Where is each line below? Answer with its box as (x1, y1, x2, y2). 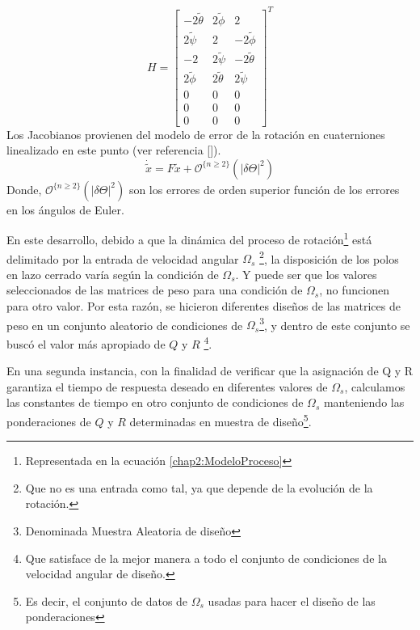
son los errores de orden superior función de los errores (128, 180, 400, 197)
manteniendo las (323, 394, 405, 411)
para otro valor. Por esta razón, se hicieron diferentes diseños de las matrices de (6, 298, 401, 315)
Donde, (6, 180, 42, 197)
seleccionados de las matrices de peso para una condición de (6, 281, 303, 298)
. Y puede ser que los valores (235, 265, 377, 282)
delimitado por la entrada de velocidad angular (6, 250, 239, 267)
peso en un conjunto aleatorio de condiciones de (6, 316, 243, 333)
